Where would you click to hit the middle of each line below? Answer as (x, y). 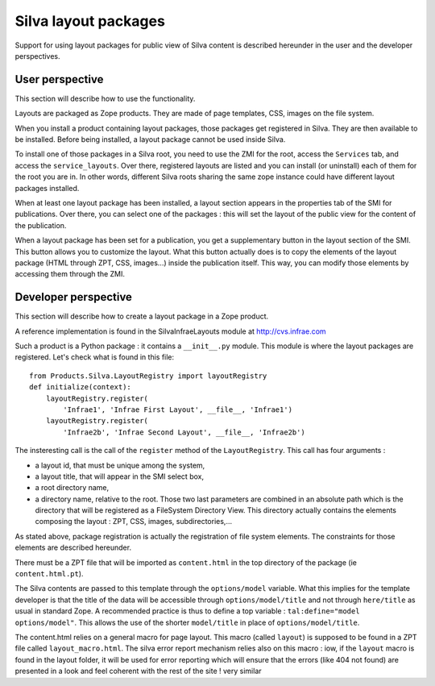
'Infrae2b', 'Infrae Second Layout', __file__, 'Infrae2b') (184, 432)
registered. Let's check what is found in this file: (95, 357)
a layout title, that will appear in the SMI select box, (120, 476)
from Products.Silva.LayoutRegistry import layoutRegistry (148, 376)
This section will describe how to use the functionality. (105, 98)
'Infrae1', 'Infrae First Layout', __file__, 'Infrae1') (178, 410)
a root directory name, (72, 488)
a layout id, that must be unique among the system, (120, 465)
